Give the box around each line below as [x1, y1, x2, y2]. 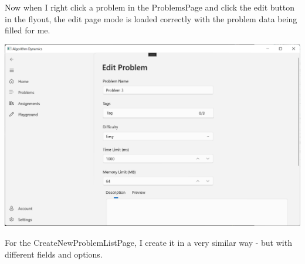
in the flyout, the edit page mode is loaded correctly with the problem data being [5, 12, 297, 25]
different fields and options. [5, 248, 103, 260]
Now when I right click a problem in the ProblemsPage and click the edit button [5, 1, 295, 13]
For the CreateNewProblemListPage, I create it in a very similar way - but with [5, 236, 292, 248]
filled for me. [5, 24, 50, 36]
